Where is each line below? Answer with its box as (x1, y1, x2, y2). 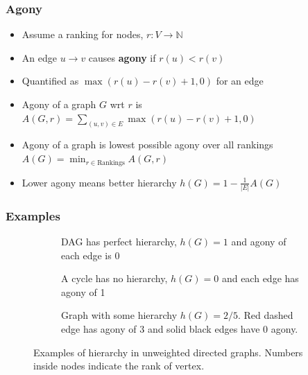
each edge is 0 (61, 247, 120, 262)
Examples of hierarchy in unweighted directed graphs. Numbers (33, 345, 303, 359)
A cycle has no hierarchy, (61, 271, 168, 286)
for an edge (216, 73, 264, 88)
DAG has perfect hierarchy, (61, 234, 177, 249)
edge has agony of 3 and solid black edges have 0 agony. (61, 322, 298, 335)
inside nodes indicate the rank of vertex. (33, 358, 205, 373)
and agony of (231, 234, 286, 249)
